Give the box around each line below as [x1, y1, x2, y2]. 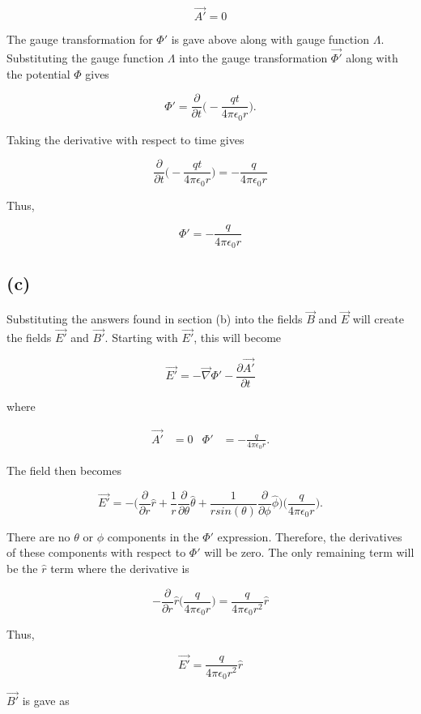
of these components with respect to [6, 544, 186, 561]
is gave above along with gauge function [171, 31, 369, 48]
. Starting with [104, 329, 178, 346]
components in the [107, 528, 199, 545]
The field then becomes [6, 462, 122, 479]
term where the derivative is [50, 559, 189, 576]
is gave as [22, 692, 70, 709]
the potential [6, 65, 70, 82]
